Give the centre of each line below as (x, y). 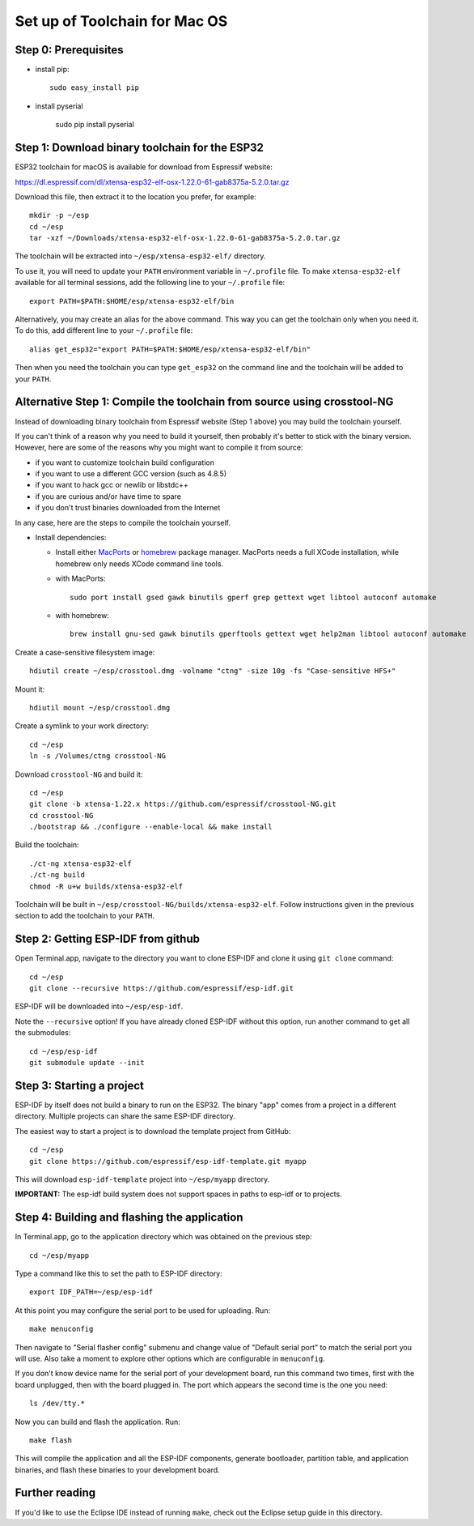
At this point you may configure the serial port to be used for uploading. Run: (143, 1310)
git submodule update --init (87, 1063)
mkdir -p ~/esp (59, 215)
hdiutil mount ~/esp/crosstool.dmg (100, 708)
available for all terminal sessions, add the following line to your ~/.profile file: (150, 283)
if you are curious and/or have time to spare (108, 496)
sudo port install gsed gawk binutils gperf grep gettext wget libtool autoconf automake (253, 597)
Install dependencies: (71, 538)
